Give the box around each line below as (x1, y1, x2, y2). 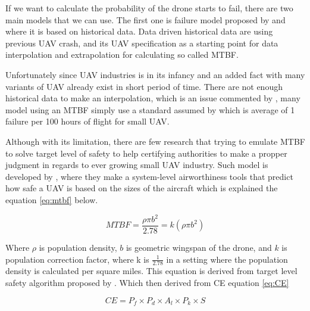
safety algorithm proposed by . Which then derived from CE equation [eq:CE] (5, 276, 289, 289)
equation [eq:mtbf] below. (5, 193, 98, 206)
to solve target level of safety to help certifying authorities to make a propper (5, 147, 287, 159)
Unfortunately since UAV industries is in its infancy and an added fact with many (5, 68, 305, 80)
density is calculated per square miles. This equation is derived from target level (5, 265, 298, 277)
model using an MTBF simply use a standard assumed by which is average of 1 (5, 103, 295, 116)
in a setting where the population (166, 253, 288, 265)
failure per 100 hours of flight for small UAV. (5, 115, 170, 127)
